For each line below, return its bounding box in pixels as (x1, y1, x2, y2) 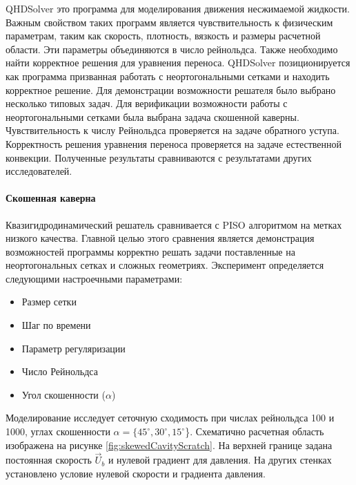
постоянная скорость (6, 453, 92, 467)
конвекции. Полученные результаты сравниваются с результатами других (6, 150, 312, 164)
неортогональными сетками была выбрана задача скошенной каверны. (6, 109, 299, 124)
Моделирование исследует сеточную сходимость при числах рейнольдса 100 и (6, 410, 335, 425)
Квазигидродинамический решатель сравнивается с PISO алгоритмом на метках (6, 217, 342, 231)
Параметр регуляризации (21, 341, 126, 355)
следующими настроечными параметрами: (6, 271, 183, 285)
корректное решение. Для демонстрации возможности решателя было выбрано (6, 82, 336, 97)
